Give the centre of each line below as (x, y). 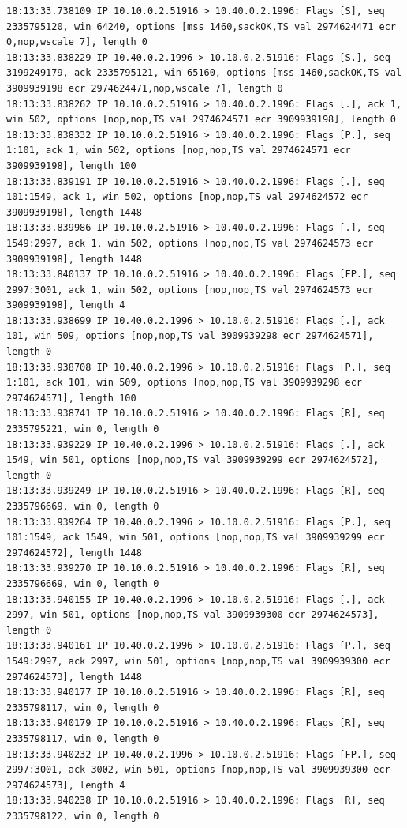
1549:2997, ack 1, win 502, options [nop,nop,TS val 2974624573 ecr (190, 243)
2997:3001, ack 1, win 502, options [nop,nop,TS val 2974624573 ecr (190, 290)
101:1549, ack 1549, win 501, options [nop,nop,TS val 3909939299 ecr (196, 538)
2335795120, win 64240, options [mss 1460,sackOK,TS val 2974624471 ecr (201, 26)
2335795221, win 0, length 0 (83, 429)
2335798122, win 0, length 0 (83, 816)
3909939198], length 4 (66, 305)
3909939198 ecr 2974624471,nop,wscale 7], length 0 (145, 88)
